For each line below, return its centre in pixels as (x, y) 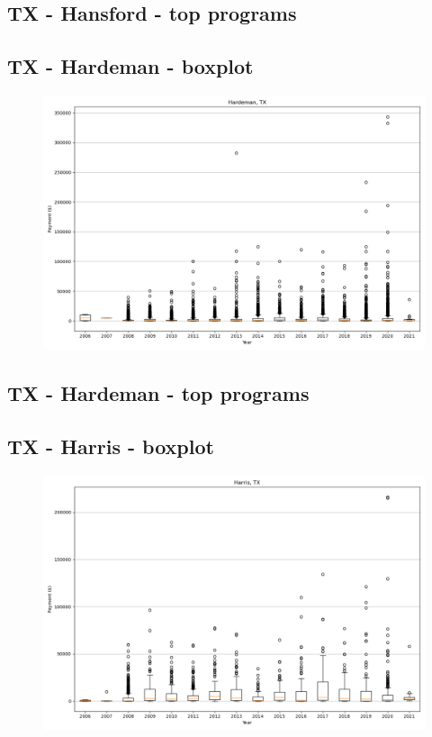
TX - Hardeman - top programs (158, 393)
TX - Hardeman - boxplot (130, 66)
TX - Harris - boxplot (111, 446)
